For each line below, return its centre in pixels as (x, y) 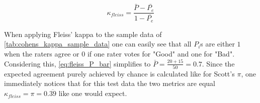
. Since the (218, 63)
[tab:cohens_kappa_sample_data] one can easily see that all (98, 44)
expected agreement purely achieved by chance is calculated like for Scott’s (119, 73)
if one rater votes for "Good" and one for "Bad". (161, 53)
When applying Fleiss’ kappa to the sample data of (83, 34)
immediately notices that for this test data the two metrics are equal (110, 83)
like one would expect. (93, 93)
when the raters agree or (42, 53)
